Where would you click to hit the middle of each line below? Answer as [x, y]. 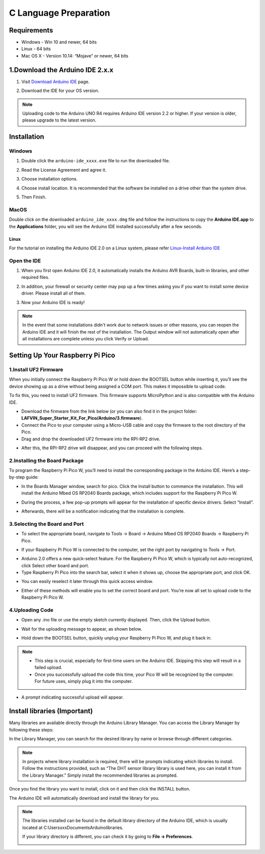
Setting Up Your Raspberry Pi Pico [62, 355]
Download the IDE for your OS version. [60, 91]
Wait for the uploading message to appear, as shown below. [82, 629]
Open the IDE [25, 261]
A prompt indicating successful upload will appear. [73, 697]
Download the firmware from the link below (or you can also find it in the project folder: [109, 411]
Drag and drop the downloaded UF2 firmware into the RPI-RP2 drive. [91, 439]
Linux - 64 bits [36, 49]
